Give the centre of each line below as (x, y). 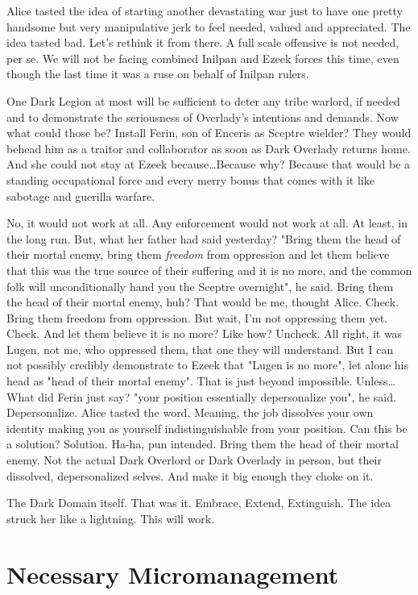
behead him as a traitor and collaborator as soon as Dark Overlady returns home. (209, 148)
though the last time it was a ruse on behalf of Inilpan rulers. (158, 74)
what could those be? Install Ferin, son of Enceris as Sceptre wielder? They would (209, 133)
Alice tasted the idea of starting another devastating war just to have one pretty (205, 10)
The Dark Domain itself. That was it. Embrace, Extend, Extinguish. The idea (199, 503)
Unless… (376, 381)
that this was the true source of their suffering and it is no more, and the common (209, 270)
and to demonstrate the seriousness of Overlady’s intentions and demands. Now (203, 117)
